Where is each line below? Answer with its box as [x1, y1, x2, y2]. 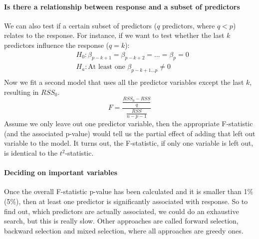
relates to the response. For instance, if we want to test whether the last [4, 30, 225, 40]
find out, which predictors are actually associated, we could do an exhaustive [4, 206, 239, 216]
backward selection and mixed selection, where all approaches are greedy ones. [4, 225, 244, 236]
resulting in [4, 86, 39, 97]
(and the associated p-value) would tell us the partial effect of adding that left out [4, 128, 256, 138]
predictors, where [162, 20, 215, 30]
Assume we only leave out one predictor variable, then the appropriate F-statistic [4, 118, 253, 129]
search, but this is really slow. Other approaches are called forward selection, [4, 216, 239, 226]
